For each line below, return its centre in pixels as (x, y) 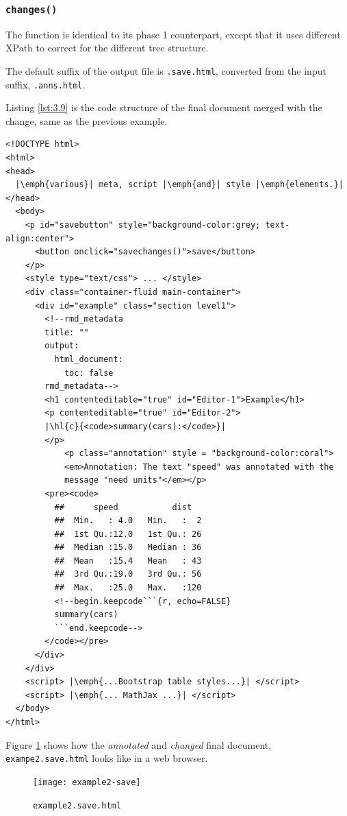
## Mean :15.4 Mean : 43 (128, 561)
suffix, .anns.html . (46, 84)
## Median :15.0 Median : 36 (128, 548)
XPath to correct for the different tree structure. (107, 48)
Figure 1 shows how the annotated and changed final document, (139, 744)
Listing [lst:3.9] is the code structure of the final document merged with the (164, 107)
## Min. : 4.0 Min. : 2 (128, 521)
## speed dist (123, 507)
